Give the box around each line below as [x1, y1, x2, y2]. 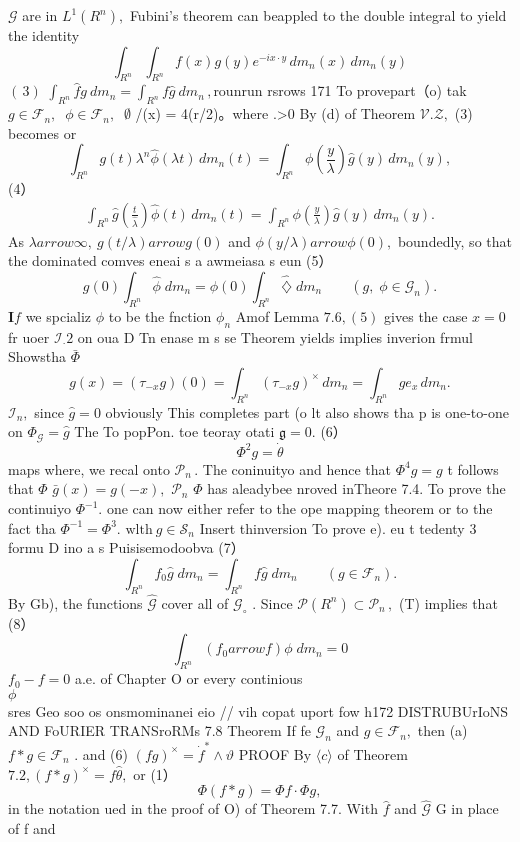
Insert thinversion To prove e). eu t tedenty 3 [199, 517, 477, 538]
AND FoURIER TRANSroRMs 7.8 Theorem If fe [8, 720, 311, 741]
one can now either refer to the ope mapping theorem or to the [106, 498, 493, 519]
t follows [447, 458, 499, 479]
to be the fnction [108, 305, 212, 326]
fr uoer [8, 326, 50, 347]
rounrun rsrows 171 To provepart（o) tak [213, 80, 467, 101]
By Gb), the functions [8, 592, 143, 613]
